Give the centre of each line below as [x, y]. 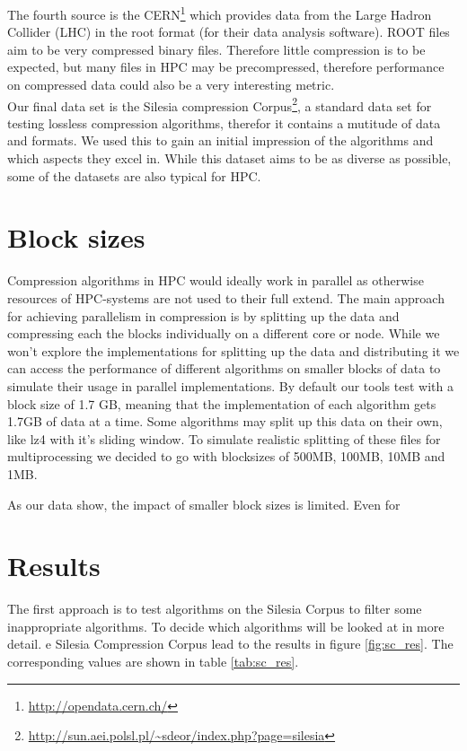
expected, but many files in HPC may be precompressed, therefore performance [226, 67]
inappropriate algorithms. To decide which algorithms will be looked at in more [226, 626]
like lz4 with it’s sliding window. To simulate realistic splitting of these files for [224, 438]
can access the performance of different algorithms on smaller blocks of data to [224, 368]
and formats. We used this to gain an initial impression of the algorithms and [220, 140]
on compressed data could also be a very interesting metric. [171, 85]
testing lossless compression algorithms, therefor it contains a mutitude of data [224, 122]
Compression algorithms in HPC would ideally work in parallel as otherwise [216, 280]
